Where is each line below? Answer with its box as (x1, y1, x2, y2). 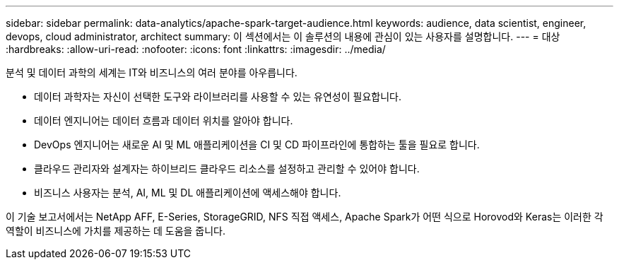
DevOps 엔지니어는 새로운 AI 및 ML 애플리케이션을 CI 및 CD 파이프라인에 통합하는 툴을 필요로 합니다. (34, 139, 480, 151)
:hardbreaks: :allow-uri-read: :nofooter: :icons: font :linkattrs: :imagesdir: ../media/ (6, 43, 386, 55)
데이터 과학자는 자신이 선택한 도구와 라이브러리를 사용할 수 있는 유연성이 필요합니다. (34, 90, 401, 102)
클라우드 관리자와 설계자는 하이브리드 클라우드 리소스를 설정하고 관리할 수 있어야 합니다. (34, 163, 420, 175)
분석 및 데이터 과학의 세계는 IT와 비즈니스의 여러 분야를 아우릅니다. (6, 66, 297, 78)
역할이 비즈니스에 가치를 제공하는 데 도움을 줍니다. (6, 225, 226, 237)
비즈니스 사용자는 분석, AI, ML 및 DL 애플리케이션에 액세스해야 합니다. (34, 187, 341, 199)
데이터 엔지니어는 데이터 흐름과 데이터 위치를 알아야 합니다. (34, 114, 293, 126)
